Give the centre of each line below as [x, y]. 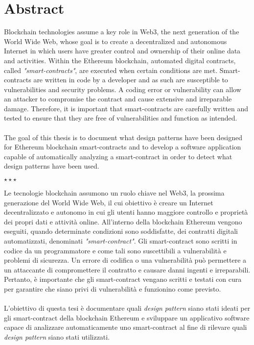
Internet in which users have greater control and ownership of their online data [122, 51]
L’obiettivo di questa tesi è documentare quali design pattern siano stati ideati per [127, 308]
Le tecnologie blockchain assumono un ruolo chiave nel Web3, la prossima [114, 193]
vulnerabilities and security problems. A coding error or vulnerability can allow [123, 89]
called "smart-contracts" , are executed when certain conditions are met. [111, 70]
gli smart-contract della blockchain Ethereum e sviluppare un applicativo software [127, 317]
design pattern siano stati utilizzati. [57, 336]
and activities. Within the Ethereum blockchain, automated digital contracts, [120, 60]
